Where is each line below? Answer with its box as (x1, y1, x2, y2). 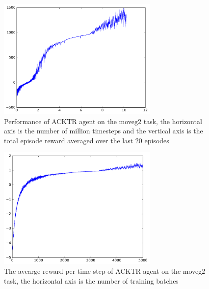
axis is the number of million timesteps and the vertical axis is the (4, 126, 203, 136)
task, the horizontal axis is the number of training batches (4, 275, 179, 286)
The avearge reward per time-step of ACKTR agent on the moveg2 (4, 266, 206, 276)
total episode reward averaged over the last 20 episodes (4, 135, 169, 145)
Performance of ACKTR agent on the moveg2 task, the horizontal (4, 116, 202, 126)
